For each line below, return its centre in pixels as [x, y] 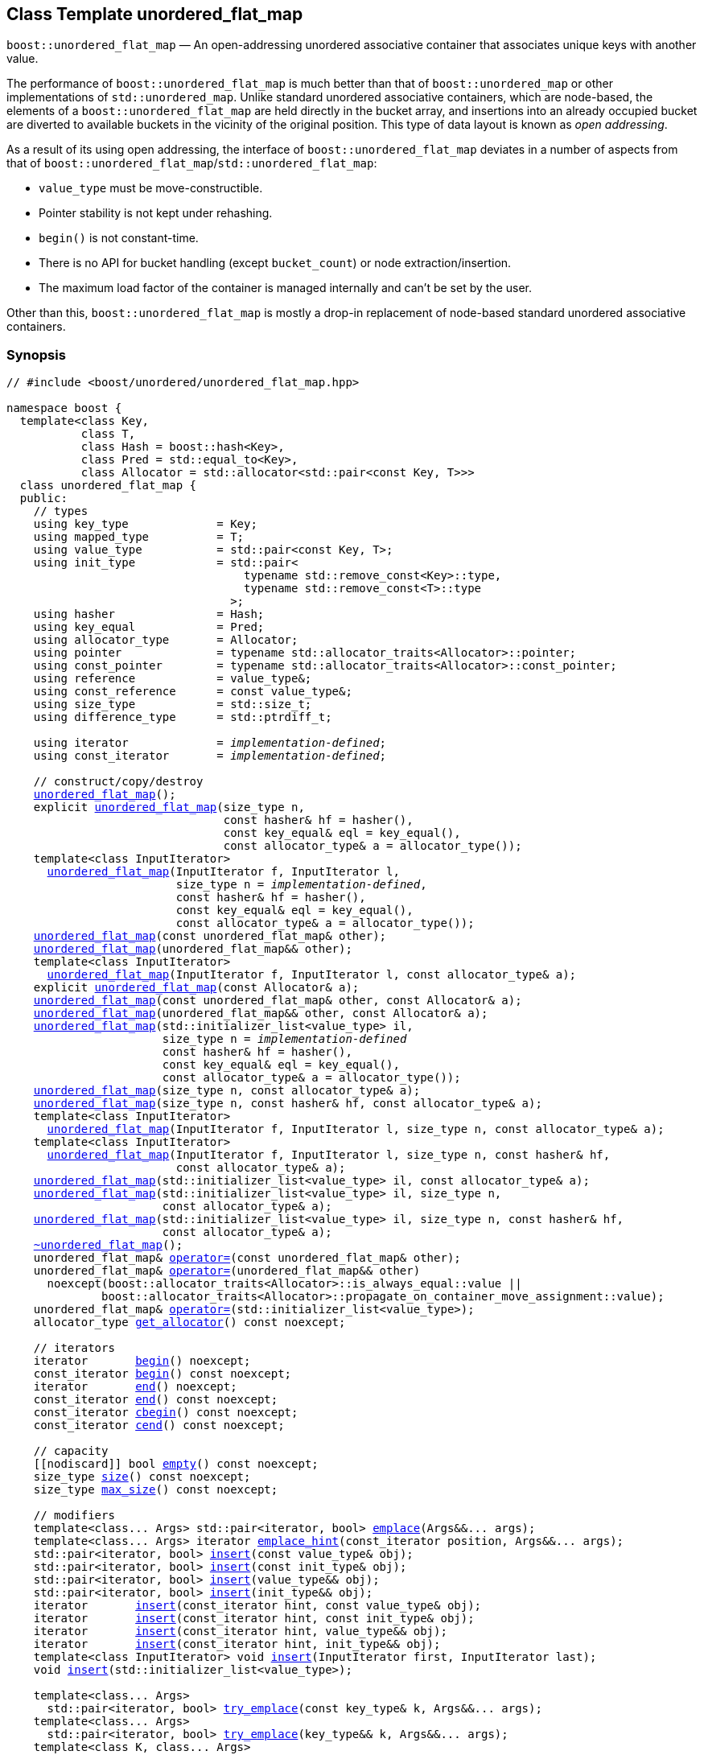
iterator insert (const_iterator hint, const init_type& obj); [254, 1619]
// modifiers [74, 1516]
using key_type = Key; [145, 524]
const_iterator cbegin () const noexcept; [166, 1413]
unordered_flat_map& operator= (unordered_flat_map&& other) [227, 1271]
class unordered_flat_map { [108, 486]
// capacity [71, 1451]
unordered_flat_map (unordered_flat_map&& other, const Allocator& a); [261, 1013]
